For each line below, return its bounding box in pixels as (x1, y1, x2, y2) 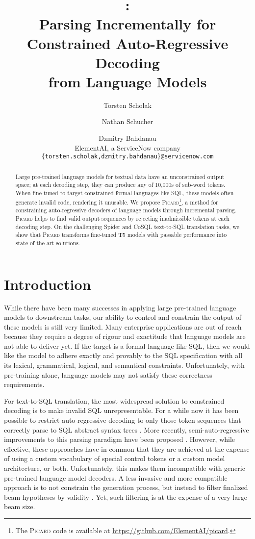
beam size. (4, 501, 35, 512)
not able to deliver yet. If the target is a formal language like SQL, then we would (4, 340, 250, 351)
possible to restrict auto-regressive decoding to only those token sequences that (4, 415, 241, 425)
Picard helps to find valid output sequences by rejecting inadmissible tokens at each (15, 214, 229, 222)
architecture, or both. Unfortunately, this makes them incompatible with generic (4, 463, 245, 473)
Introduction (4, 274, 91, 294)
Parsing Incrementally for (39, 14, 216, 34)
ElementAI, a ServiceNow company (75, 142, 180, 153)
